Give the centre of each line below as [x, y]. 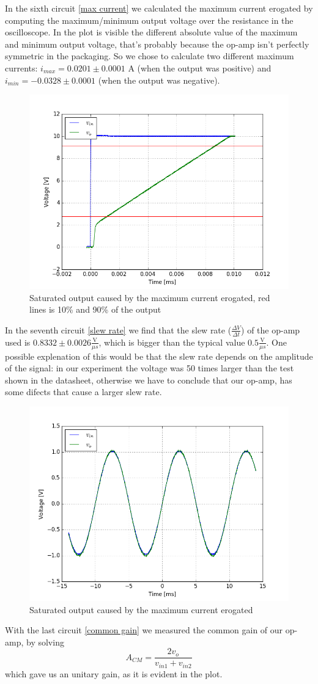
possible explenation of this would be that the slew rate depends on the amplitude [159, 356]
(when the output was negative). [159, 80]
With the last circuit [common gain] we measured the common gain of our [144, 630]
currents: [21, 67]
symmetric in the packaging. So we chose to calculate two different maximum [150, 56]
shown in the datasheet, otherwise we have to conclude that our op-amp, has [149, 380]
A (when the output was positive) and [200, 67]
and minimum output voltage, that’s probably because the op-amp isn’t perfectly [157, 44]
